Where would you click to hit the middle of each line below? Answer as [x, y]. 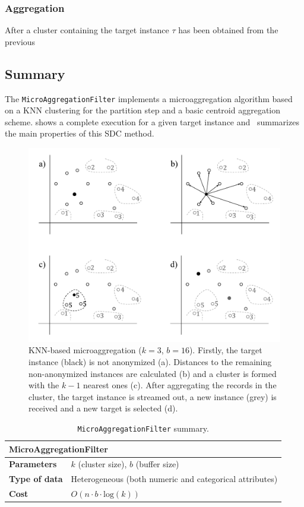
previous [20, 41]
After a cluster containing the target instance [87, 30]
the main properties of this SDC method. [80, 133]
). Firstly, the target [226, 350]
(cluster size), [102, 464]
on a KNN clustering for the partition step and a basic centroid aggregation [143, 110]
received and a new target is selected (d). [103, 408]
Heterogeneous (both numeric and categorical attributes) [174, 479]
